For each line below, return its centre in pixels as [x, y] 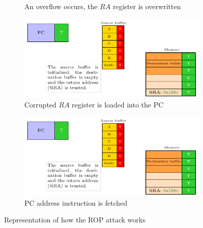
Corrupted [41, 104]
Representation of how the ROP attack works [75, 220]
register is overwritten [147, 6]
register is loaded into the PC [118, 104]
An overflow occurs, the [61, 6]
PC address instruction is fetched [76, 202]
